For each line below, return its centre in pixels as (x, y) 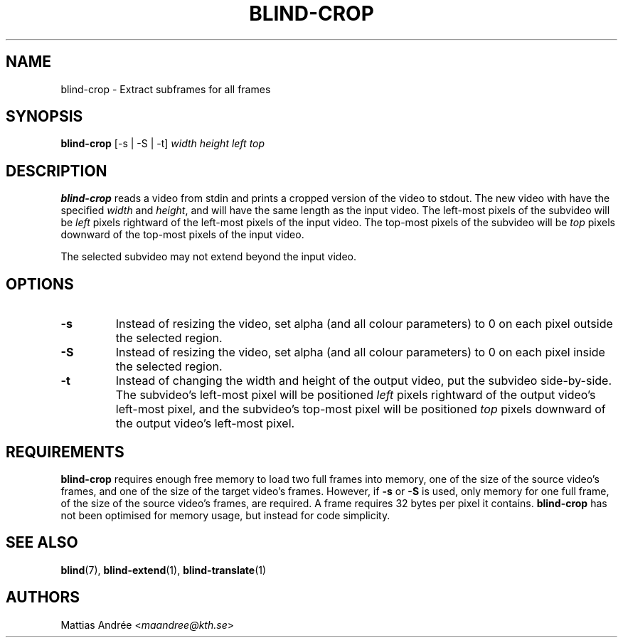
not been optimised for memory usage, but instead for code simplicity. (225, 515)
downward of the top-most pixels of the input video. (182, 235)
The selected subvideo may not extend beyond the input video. (209, 257)
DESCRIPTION (57, 171)
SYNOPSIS (44, 117)
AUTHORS (43, 597)
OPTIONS (40, 284)
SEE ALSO (42, 543)
